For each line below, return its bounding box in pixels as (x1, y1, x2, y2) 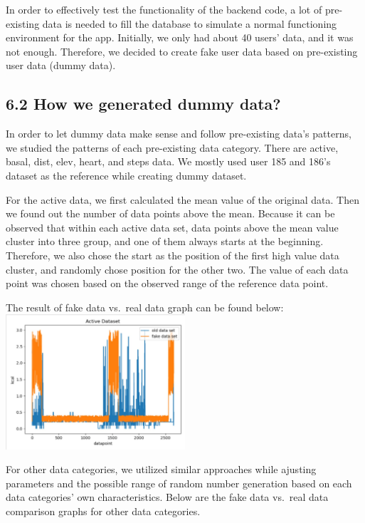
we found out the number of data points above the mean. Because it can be (6, 206, 335, 221)
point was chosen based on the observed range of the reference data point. (6, 276, 329, 291)
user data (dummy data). (6, 58, 116, 73)
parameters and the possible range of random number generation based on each (6, 475, 352, 490)
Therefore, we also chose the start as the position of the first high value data (6, 247, 339, 262)
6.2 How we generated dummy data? (6, 93, 281, 115)
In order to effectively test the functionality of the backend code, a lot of (6, 2, 322, 16)
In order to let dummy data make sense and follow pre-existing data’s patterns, (6, 126, 351, 141)
